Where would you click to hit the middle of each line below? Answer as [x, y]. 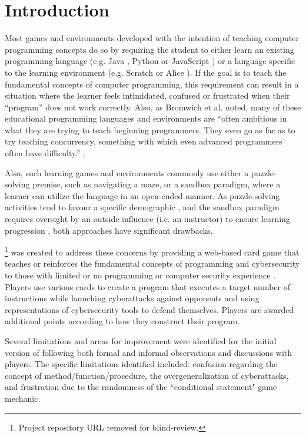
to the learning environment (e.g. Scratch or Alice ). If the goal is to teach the [146, 72]
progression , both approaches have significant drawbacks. [109, 230]
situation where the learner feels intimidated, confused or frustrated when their [147, 95]
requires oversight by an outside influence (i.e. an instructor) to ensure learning [147, 219]
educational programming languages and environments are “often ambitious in [146, 118]
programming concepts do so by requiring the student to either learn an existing [149, 49]
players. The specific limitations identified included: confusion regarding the [141, 364]
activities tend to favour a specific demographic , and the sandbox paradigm [142, 207]
